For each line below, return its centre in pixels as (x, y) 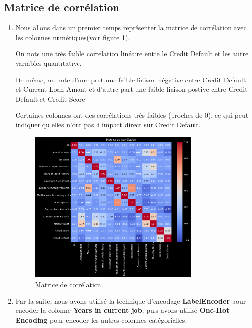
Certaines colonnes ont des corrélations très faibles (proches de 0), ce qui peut (132, 115)
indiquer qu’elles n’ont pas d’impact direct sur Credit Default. (108, 124)
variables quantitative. (48, 63)
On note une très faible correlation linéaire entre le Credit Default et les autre (132, 53)
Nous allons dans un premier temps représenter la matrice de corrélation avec (131, 28)
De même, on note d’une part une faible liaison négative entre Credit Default (131, 79)
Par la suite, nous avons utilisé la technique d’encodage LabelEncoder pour (131, 300)
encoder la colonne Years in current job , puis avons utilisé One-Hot (122, 310)
